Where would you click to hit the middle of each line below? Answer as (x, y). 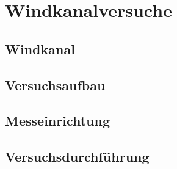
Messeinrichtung (58, 120)
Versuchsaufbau (55, 84)
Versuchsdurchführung (77, 156)
